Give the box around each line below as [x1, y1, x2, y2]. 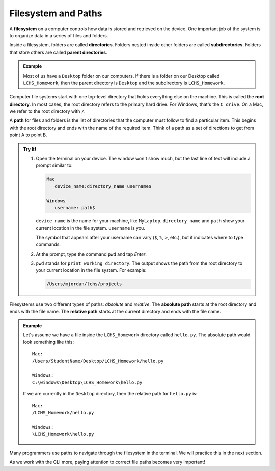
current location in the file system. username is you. [36, 225, 145, 231]
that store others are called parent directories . [9, 49, 107, 55]
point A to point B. [9, 132, 47, 138]
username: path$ [54, 205, 95, 210]
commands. [36, 241, 61, 247]
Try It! [23, 146, 37, 152]
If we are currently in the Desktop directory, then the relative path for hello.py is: [23, 391, 198, 397]
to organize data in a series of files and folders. [9, 32, 108, 38]
